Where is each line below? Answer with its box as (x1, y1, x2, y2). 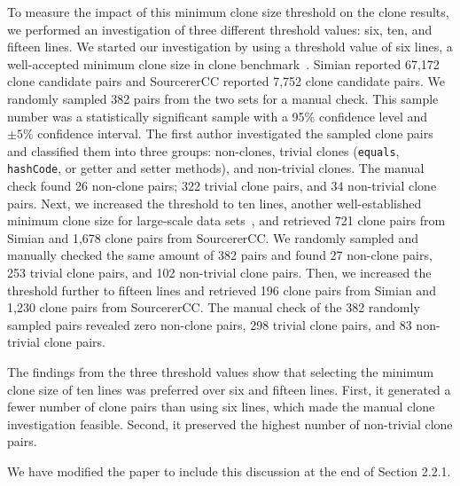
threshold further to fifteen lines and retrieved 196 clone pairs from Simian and (7, 280, 436, 299)
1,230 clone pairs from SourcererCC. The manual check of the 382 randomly (7, 298, 420, 317)
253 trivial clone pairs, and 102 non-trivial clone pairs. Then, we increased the (7, 263, 432, 282)
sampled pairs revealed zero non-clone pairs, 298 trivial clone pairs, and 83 (7, 315, 412, 333)
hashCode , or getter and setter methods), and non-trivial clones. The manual (7, 159, 425, 177)
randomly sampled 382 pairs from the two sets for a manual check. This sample (7, 89, 439, 107)
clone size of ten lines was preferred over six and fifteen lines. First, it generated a (7, 380, 451, 398)
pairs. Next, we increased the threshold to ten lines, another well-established (7, 193, 422, 212)
